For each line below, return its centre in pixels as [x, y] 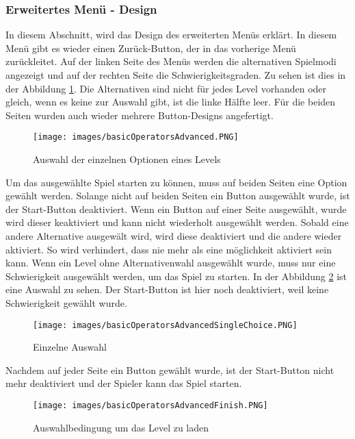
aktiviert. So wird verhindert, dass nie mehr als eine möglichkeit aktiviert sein [169, 249]
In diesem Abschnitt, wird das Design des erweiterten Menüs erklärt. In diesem [171, 35]
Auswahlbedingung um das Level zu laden [121, 427]
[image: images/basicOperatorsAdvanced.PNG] [136, 137]
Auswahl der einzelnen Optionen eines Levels [127, 159]
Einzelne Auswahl [70, 347]
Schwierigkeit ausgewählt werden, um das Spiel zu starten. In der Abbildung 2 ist [176, 276]
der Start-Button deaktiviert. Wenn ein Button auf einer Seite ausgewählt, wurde [176, 209]
